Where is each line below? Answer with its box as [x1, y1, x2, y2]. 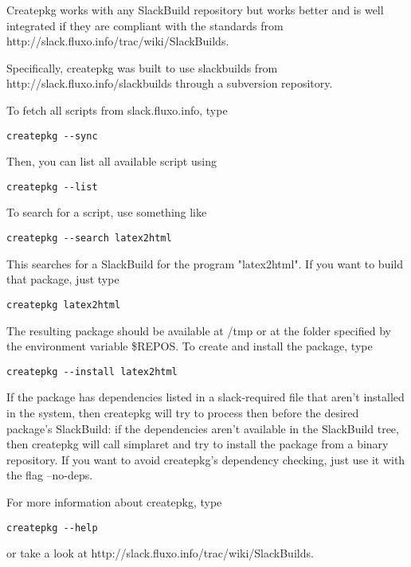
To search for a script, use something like [6, 204, 207, 221]
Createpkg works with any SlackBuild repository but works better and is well [6, 2, 384, 18]
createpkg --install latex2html [6, 366, 178, 377]
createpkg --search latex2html [6, 233, 172, 244]
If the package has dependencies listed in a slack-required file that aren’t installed [6, 389, 405, 405]
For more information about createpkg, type [6, 493, 222, 510]
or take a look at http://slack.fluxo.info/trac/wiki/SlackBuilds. [6, 545, 314, 561]
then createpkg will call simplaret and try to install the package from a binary [6, 436, 389, 452]
